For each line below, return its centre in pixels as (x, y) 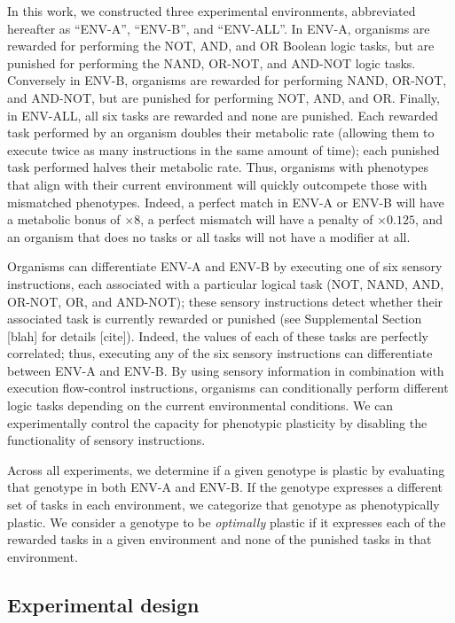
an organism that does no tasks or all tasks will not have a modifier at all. (209, 236)
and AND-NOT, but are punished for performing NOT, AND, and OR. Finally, (224, 97)
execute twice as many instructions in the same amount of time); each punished (224, 149)
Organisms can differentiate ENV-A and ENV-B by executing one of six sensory (225, 266)
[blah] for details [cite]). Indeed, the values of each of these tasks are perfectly (218, 335)
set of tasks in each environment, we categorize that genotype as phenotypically (224, 505)
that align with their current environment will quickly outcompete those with (217, 184)
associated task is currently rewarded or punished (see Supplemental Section (215, 319)
